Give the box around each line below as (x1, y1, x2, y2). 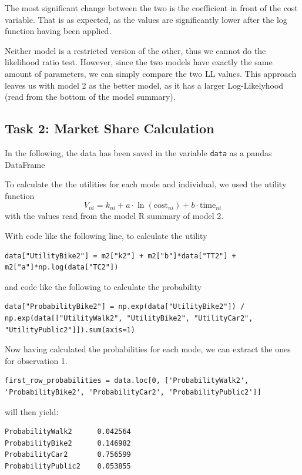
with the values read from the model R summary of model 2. (5, 210, 224, 222)
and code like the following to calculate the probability (5, 280, 202, 292)
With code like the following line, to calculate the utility (5, 229, 207, 241)
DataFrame (5, 158, 45, 170)
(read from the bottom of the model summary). (5, 90, 176, 103)
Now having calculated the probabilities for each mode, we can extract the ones (5, 343, 291, 355)
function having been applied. (5, 25, 112, 37)
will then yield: (5, 405, 59, 417)
